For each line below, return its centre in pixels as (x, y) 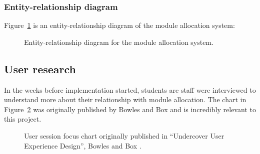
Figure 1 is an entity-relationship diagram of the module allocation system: (119, 25)
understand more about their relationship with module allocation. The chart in (125, 99)
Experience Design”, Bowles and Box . (83, 145)
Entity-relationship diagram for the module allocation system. (119, 42)
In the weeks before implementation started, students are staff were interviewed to (130, 89)
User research (40, 69)
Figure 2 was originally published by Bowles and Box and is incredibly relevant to (130, 109)
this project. (23, 119)
